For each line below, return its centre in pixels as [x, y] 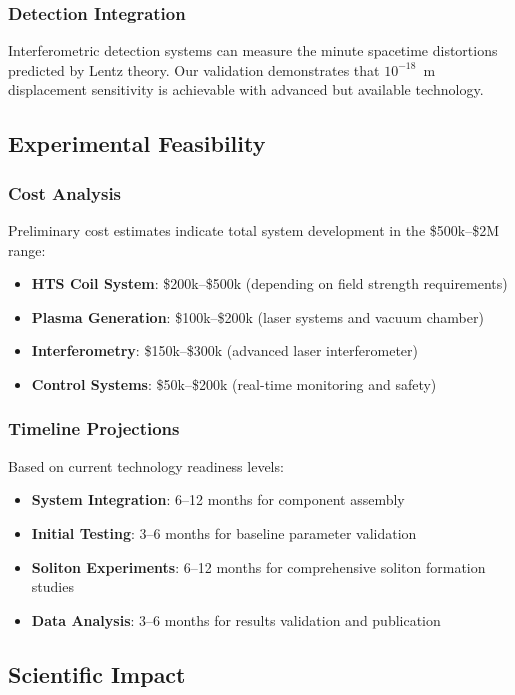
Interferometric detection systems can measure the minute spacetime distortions [253, 50]
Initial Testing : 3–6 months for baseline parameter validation [224, 532]
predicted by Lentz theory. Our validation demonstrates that [194, 69]
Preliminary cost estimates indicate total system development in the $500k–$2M [254, 230]
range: [27, 249]
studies [52, 586]
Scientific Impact [97, 673]
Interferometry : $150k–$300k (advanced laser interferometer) [225, 350]
